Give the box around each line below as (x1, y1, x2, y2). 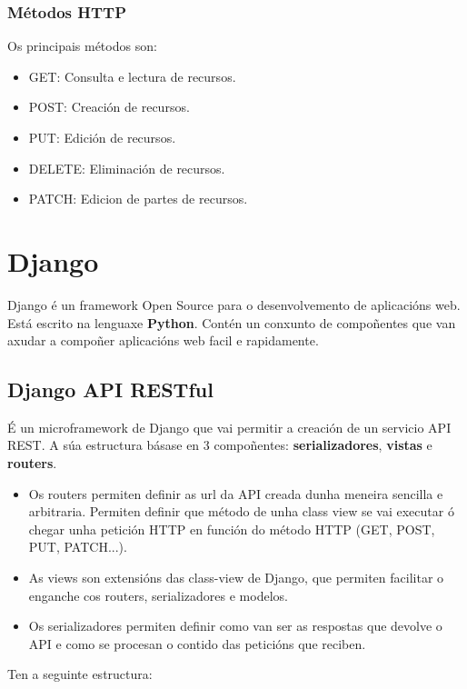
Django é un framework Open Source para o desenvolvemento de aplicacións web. (7, 295, 461, 314)
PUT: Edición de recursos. (28, 128, 176, 146)
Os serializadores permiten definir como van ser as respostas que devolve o (28, 616, 442, 635)
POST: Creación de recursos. (28, 97, 190, 116)
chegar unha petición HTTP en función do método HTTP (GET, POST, (28, 519, 435, 538)
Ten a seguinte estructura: (7, 664, 153, 684)
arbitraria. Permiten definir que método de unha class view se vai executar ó (28, 502, 454, 521)
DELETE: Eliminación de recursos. (28, 158, 225, 177)
